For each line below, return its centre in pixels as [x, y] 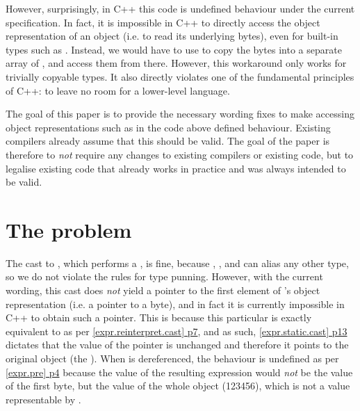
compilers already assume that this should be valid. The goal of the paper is [168, 141]
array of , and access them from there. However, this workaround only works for [176, 63]
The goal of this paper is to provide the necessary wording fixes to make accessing [180, 114]
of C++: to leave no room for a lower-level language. [118, 90]
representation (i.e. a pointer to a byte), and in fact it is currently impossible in [175, 304]
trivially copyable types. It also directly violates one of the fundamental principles [180, 76]
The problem [69, 229]
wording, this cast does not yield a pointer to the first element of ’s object [163, 290]
